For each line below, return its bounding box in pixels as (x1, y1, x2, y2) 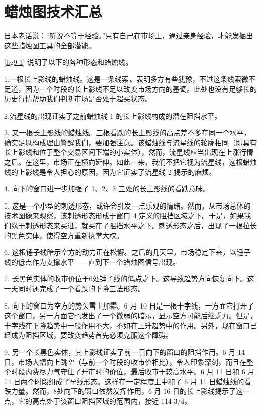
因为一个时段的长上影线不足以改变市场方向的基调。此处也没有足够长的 (25, 83, 257, 94)
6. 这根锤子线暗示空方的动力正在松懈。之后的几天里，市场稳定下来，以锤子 (4, 247, 251, 257)
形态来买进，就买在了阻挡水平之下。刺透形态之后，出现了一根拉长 (39, 220, 257, 231)
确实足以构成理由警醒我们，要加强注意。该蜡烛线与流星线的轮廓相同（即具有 (4, 137, 257, 147)
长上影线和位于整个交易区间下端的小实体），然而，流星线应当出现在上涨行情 (4, 147, 253, 157)
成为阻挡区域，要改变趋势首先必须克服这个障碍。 (11, 330, 173, 340)
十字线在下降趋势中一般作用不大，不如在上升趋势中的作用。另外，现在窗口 (4, 320, 250, 330)
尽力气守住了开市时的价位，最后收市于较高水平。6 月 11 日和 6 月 (39, 366, 255, 377)
